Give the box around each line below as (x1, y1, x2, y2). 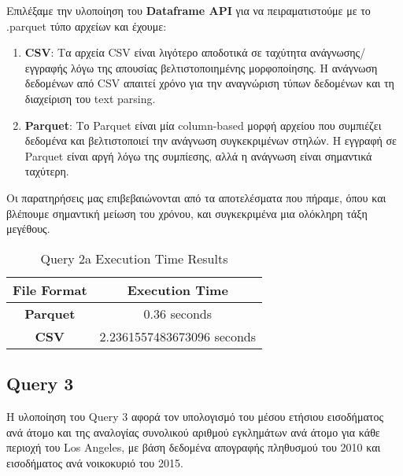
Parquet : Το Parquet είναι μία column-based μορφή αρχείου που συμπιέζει (24, 116, 382, 133)
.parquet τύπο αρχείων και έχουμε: (6, 17, 167, 34)
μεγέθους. (6, 220, 50, 237)
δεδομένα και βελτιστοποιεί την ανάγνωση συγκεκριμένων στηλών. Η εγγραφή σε (24, 132, 397, 149)
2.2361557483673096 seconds (99, 327, 256, 345)
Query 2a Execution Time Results (40, 249, 228, 268)
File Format (13, 280, 87, 299)
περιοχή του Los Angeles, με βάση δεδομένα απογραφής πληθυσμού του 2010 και (6, 439, 381, 456)
